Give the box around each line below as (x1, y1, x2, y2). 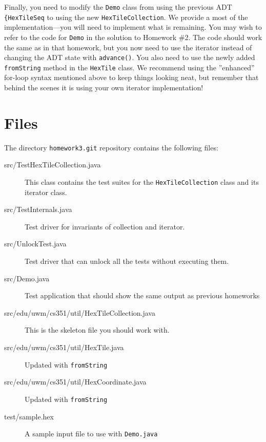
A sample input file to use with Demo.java (25, 428, 158, 439)
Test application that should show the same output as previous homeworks (25, 290, 260, 301)
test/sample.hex (4, 411, 54, 421)
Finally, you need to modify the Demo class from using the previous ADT (4, 2, 232, 12)
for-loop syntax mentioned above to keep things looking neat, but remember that (4, 72, 259, 83)
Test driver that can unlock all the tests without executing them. (25, 256, 229, 266)
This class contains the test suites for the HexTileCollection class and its (25, 177, 259, 187)
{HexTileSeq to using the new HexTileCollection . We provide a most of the (4, 11, 248, 22)
